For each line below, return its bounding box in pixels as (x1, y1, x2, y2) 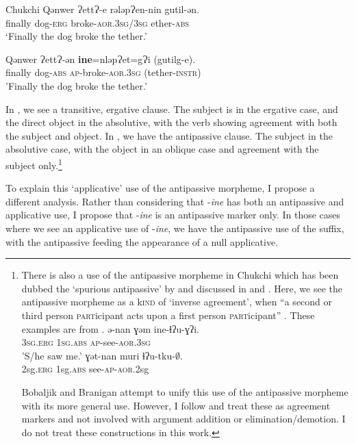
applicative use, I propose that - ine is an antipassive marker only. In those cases (5, 207, 341, 222)
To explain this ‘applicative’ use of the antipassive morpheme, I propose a (5, 181, 315, 195)
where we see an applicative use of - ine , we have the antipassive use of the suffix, (5, 220, 344, 235)
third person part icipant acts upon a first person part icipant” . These (21, 307, 315, 322)
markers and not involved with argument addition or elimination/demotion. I (21, 412, 346, 426)
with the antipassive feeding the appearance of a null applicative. (5, 234, 279, 249)
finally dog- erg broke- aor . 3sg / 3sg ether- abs (5, 15, 190, 29)
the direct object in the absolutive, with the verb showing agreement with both (5, 115, 338, 129)
